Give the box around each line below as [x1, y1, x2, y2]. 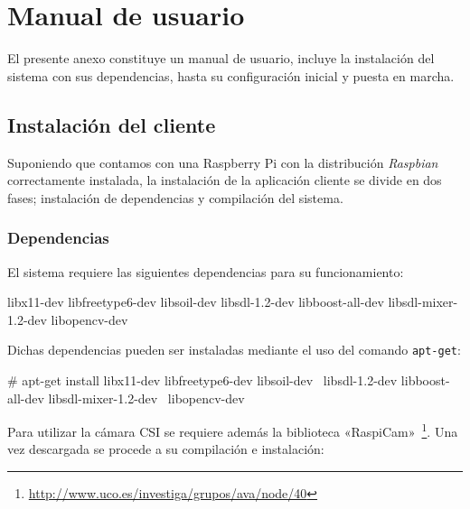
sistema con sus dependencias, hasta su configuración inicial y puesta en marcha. [7, 66, 455, 85]
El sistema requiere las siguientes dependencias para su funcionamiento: [7, 262, 404, 281]
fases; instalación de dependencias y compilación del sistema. [7, 188, 343, 207]
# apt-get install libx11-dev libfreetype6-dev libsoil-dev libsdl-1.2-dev [7, 370, 398, 389]
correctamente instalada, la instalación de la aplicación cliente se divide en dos [7, 171, 442, 190]
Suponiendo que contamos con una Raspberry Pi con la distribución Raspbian [7, 153, 438, 171]
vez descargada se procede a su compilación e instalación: [7, 440, 324, 458]
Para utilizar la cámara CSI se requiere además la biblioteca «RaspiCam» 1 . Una [7, 420, 458, 440]
